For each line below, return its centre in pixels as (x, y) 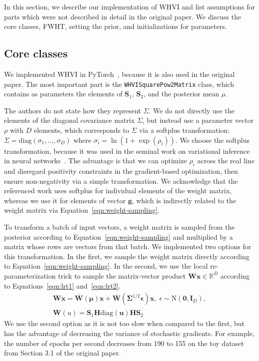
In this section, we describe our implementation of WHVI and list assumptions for (130, 6)
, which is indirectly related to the (184, 200)
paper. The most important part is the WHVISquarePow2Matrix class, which (119, 84)
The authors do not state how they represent (73, 110)
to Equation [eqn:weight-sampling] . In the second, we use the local (106, 266)
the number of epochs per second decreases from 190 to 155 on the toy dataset (124, 343)
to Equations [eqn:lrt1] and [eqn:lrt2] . (62, 285)
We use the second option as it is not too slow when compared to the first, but (124, 323)
